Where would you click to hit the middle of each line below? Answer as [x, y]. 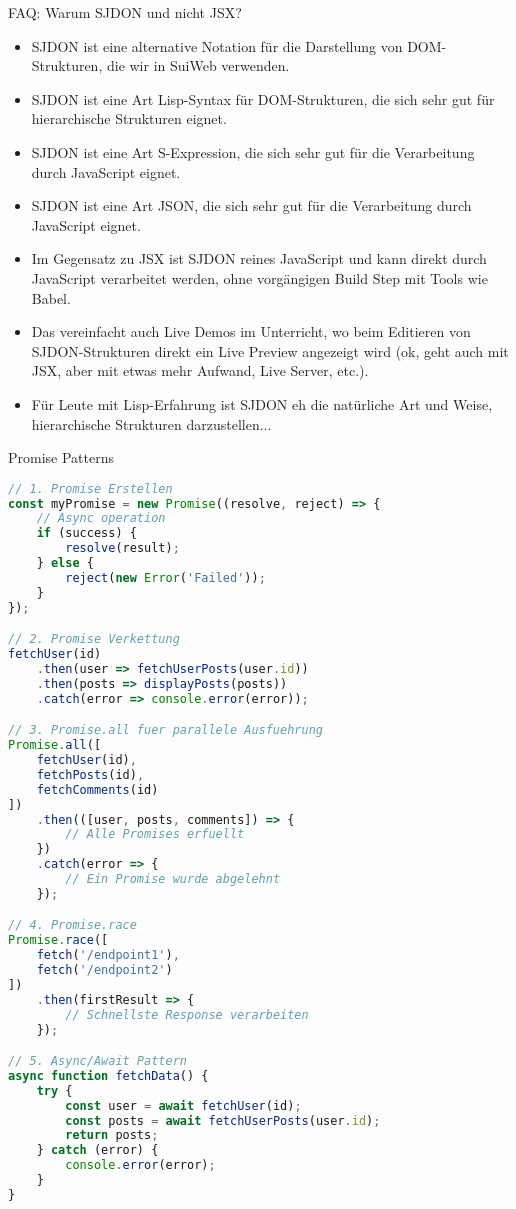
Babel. [51, 297]
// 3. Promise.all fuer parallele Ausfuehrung [165, 730]
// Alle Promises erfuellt [155, 834]
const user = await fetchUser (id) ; [183, 1105]
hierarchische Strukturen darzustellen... [151, 423]
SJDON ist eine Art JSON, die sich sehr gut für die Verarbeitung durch [251, 205]
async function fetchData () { [108, 1075]
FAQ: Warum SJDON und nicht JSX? [125, 12]
